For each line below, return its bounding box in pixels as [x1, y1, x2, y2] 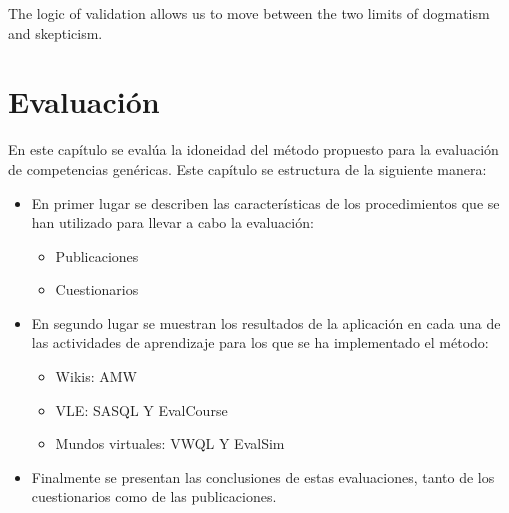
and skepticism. [8, 22, 103, 43]
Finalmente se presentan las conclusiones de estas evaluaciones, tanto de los [31, 466, 495, 487]
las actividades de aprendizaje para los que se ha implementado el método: [31, 332, 489, 353]
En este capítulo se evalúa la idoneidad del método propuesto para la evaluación [8, 139, 499, 160]
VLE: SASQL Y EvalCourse [55, 399, 228, 420]
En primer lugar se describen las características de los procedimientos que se [31, 192, 500, 213]
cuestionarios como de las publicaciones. [31, 486, 277, 507]
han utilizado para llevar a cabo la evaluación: [31, 212, 314, 233]
